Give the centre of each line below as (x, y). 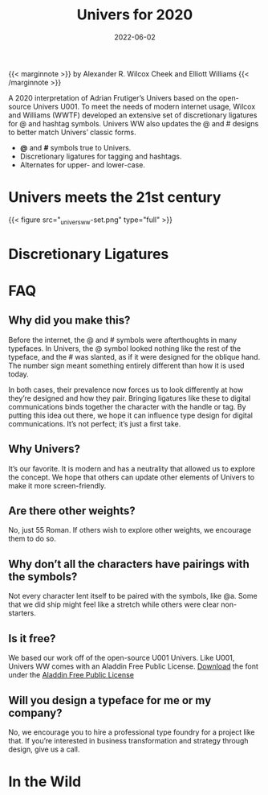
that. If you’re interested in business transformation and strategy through (128, 740)
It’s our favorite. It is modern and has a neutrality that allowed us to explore (132, 468)
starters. (22, 613)
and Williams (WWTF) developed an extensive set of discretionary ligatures (133, 115)
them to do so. (32, 539)
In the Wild (45, 782)
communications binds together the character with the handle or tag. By (127, 406)
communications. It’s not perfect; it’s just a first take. (95, 423)
